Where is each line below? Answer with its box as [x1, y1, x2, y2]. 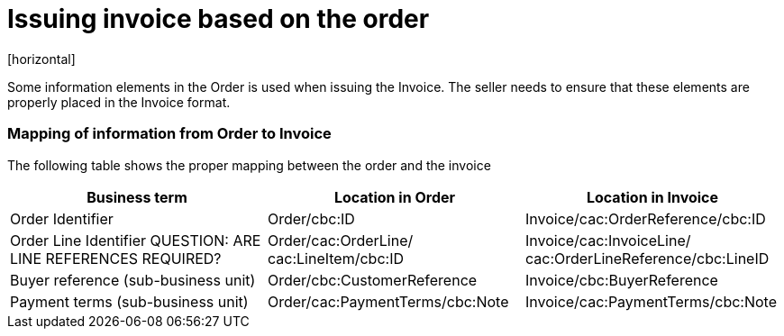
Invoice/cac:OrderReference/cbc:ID [524, 209, 766, 228]
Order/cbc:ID [267, 209, 355, 228]
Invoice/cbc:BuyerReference [524, 270, 718, 289]
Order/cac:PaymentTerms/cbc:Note [267, 292, 509, 311]
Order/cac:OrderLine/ [267, 231, 414, 250]
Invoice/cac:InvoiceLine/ [524, 231, 691, 250]
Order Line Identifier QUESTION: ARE [10, 231, 261, 250]
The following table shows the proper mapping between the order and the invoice [7, 157, 491, 173]
